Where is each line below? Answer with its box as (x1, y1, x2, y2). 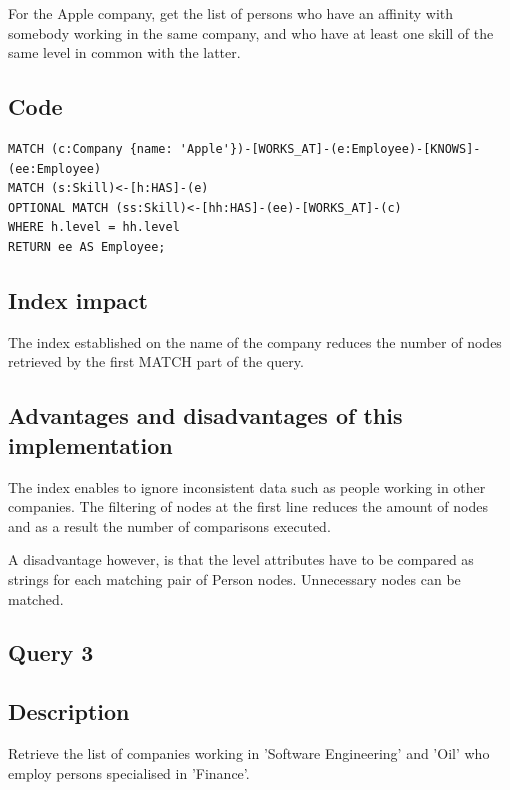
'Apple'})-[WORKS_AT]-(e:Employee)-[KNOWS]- (179, 141, 481, 156)
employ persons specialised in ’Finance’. (8, 762, 250, 783)
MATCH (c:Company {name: (8, 141, 173, 156)
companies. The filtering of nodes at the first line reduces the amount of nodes (8, 496, 488, 517)
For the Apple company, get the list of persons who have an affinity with (8, 3, 454, 23)
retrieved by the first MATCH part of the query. (8, 351, 304, 372)
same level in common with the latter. (8, 42, 241, 63)
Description (8, 696, 130, 727)
